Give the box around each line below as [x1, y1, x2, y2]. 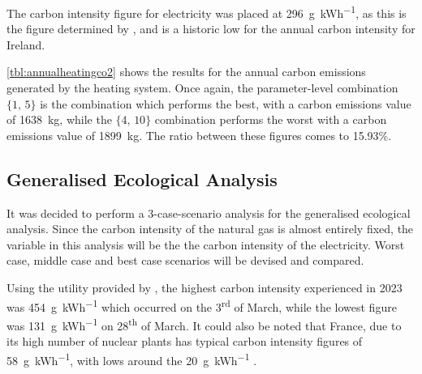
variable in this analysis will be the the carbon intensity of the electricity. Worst [6, 236, 405, 253]
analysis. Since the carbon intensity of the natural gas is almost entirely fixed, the [6, 220, 414, 237]
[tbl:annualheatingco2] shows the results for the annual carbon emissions [6, 63, 366, 80]
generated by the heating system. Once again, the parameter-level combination [6, 79, 398, 96]
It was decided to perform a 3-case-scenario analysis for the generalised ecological [6, 204, 411, 221]
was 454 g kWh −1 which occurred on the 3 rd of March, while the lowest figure [6, 295, 397, 315]
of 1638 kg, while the [6, 111, 112, 128]
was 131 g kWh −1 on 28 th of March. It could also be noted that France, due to [6, 314, 402, 334]
